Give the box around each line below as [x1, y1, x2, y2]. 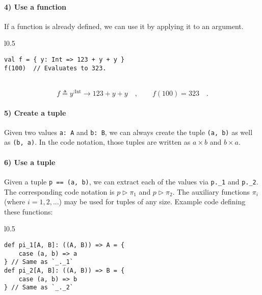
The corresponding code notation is [4, 186, 115, 197]
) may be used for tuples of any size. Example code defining [59, 196, 246, 207]
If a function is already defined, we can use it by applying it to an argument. [4, 20, 244, 31]
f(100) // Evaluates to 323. [4, 64, 107, 72]
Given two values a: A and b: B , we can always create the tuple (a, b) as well [4, 126, 253, 137]
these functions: [4, 206, 53, 217]
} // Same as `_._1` [4, 258, 74, 266]
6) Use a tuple [4, 156, 56, 167]
